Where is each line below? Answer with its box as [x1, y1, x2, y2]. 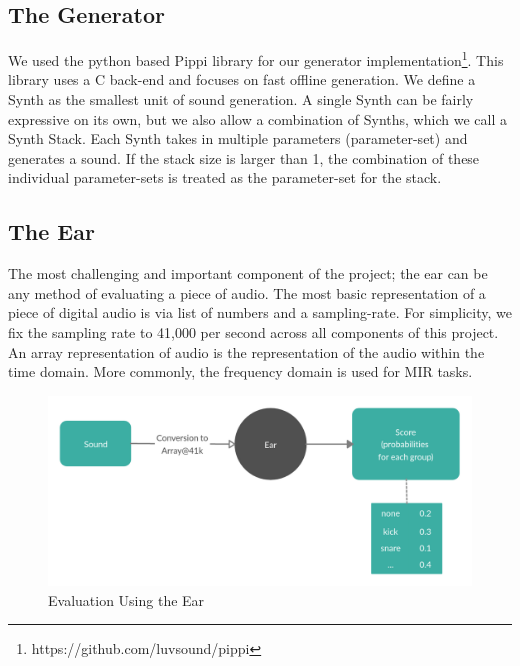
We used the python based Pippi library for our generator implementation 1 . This [8, 47, 504, 70]
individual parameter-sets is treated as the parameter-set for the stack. [8, 167, 442, 188]
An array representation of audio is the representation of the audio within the [8, 341, 485, 362]
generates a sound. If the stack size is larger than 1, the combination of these [8, 147, 480, 168]
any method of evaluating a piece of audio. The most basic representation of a [8, 282, 486, 303]
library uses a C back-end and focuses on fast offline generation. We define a [8, 69, 476, 90]
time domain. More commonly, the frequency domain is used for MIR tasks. [8, 361, 473, 382]
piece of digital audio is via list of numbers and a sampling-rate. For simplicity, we [8, 302, 512, 323]
